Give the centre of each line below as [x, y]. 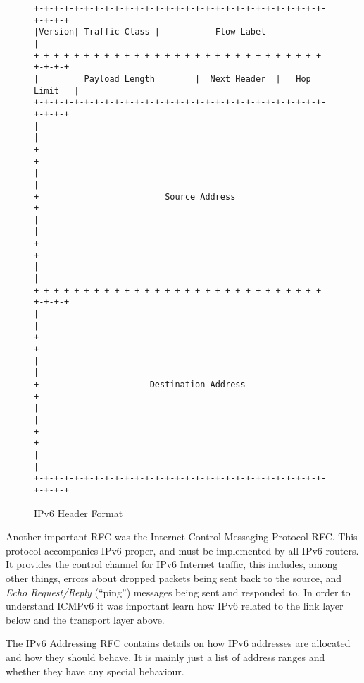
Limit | [57, 91]
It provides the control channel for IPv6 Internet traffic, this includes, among [172, 564]
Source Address [200, 197]
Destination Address [197, 385]
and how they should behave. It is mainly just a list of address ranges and [165, 657]
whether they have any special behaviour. [95, 671]
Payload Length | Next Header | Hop [197, 79]
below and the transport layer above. [85, 619]
